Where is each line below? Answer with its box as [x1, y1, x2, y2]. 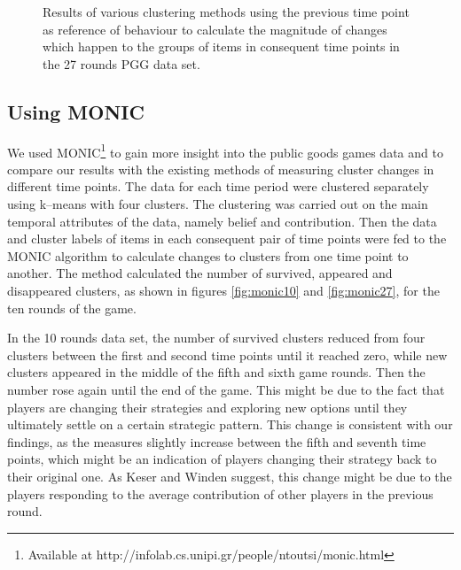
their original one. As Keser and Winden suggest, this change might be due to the [7, 466, 452, 485]
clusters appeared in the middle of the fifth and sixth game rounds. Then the [7, 363, 426, 381]
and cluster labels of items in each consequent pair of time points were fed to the [7, 229, 447, 248]
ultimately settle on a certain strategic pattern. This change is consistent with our [7, 415, 453, 434]
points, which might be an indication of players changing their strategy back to [7, 450, 437, 468]
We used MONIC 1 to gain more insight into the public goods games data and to [7, 140, 443, 161]
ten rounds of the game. [7, 298, 137, 317]
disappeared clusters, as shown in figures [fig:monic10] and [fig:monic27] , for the [7, 281, 440, 299]
